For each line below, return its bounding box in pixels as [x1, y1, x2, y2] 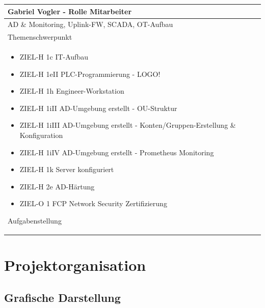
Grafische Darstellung [4, 289, 121, 305]
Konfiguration [19, 130, 63, 140]
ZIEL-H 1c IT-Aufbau [19, 51, 88, 62]
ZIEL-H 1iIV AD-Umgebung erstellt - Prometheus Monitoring [19, 147, 214, 157]
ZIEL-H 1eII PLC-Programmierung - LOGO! [19, 68, 161, 79]
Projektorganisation [4, 255, 146, 275]
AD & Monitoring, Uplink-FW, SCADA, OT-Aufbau [8, 19, 173, 30]
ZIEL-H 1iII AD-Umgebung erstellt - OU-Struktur [19, 102, 177, 113]
